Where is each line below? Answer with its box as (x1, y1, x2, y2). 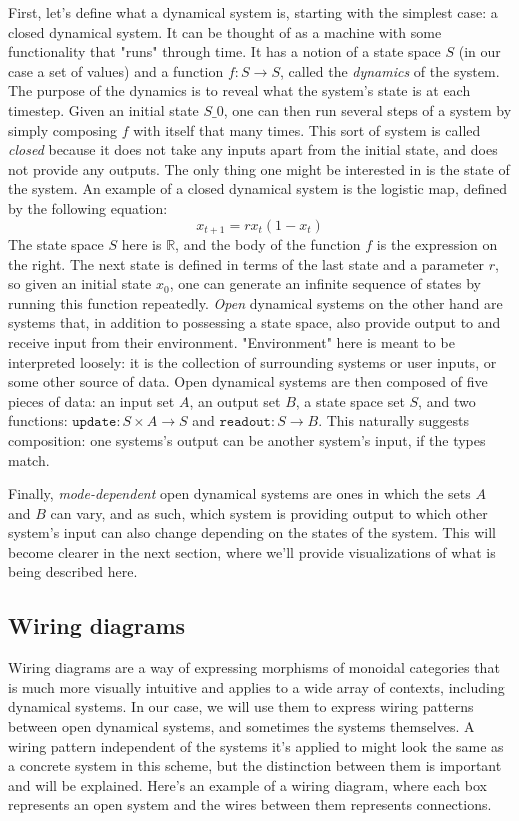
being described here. (8, 561, 138, 582)
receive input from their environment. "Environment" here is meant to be (8, 331, 455, 352)
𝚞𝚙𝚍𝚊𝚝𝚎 (72, 415, 117, 430)
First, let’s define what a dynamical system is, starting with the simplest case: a (8, 2, 498, 22)
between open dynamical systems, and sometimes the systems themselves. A (8, 716, 475, 737)
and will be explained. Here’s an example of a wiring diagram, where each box (8, 774, 487, 795)
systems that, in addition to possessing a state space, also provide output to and (8, 312, 501, 333)
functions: (8, 410, 68, 431)
